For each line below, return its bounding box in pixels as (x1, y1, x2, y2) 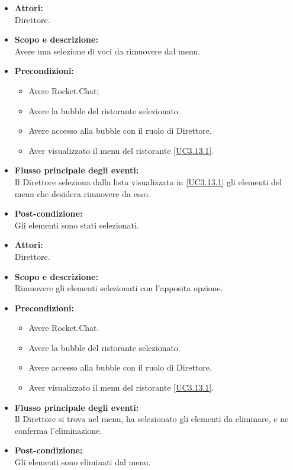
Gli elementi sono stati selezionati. (14, 218, 139, 231)
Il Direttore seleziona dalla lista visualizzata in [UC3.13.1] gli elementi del (14, 175, 282, 188)
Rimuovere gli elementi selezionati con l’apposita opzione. (14, 282, 223, 294)
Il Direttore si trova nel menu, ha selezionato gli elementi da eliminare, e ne (14, 413, 289, 425)
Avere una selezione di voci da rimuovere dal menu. (14, 44, 201, 57)
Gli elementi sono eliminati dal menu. (14, 456, 151, 468)
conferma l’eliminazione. (14, 424, 102, 436)
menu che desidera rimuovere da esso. (14, 187, 150, 199)
